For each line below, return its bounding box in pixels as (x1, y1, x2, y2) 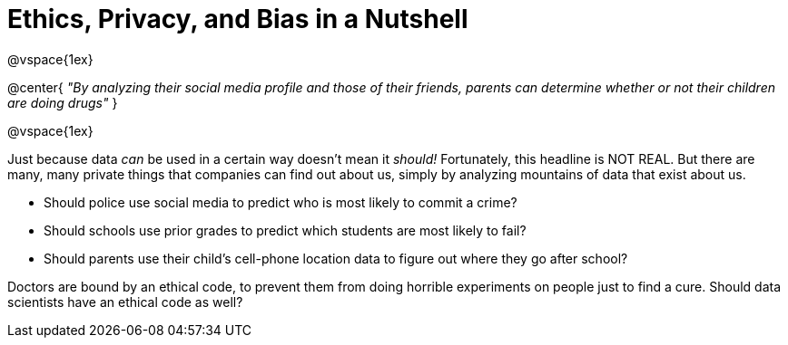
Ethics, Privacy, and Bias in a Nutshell (7, 4, 468, 34)
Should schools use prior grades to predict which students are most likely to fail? (44, 222, 527, 238)
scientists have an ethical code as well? (7, 293, 243, 310)
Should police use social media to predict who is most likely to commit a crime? (44, 194, 517, 210)
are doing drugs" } (7, 94, 118, 110)
